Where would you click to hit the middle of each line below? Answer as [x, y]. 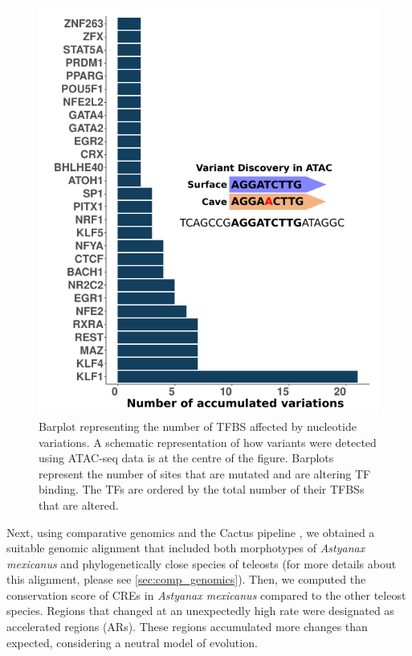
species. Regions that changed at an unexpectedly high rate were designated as [200, 611]
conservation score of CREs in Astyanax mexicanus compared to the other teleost [206, 594]
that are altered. [79, 504]
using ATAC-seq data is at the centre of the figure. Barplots [186, 458]
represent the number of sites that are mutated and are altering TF [205, 473]
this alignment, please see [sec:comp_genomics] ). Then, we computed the [186, 579]
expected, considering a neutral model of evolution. [132, 642]
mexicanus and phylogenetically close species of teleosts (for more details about [202, 563]
